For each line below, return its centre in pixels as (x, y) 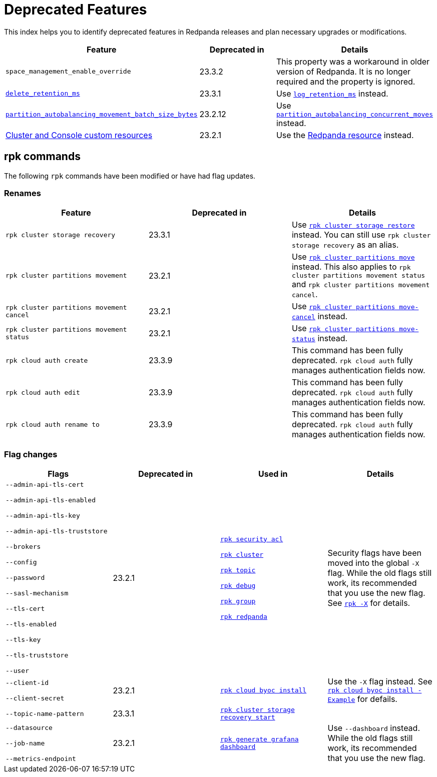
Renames (23, 193)
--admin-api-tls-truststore (57, 531)
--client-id (27, 682)
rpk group (238, 601)
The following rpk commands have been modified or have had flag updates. (130, 176)
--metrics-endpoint (41, 758)
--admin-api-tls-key (43, 516)
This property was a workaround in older (353, 61)
